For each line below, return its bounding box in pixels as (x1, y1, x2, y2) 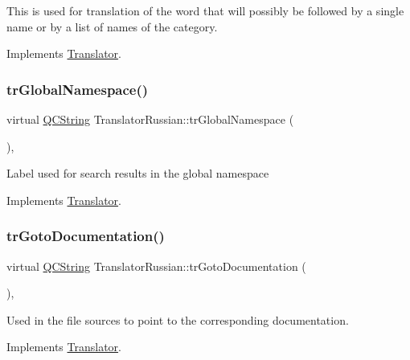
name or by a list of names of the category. (6, 18, 218, 35)
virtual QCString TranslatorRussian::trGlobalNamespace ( (6, 111, 294, 127)
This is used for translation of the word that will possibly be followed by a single (6, 2, 404, 18)
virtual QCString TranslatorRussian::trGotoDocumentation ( (6, 257, 306, 274)
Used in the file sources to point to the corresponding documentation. (6, 311, 349, 328)
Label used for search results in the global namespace (6, 165, 269, 182)
